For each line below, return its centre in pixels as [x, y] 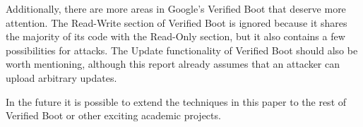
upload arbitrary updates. [61, 77]
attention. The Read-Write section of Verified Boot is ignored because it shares [177, 22]
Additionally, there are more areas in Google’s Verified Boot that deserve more [176, 8]
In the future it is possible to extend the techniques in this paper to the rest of [176, 101]
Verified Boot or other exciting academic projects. [113, 115]
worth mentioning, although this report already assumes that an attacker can [173, 64]
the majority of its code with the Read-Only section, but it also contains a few [175, 36]
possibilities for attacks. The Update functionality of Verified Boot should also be [182, 50]
